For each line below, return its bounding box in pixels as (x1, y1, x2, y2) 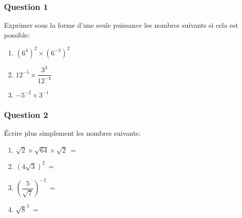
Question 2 (4, 108, 48, 120)
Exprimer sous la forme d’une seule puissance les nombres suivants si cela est (4, 20, 239, 30)
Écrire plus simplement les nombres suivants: (4, 128, 141, 138)
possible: (4, 29, 30, 40)
